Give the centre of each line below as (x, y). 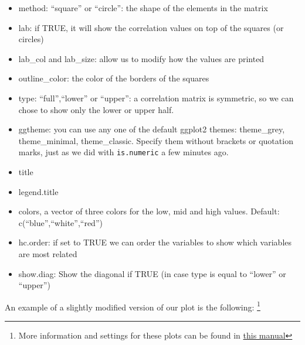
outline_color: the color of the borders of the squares (114, 78)
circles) (31, 39)
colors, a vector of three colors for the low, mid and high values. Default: (149, 211)
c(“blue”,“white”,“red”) (60, 222)
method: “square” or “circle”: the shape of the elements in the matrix (143, 8)
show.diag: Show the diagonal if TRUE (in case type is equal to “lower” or (152, 273)
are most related (48, 253)
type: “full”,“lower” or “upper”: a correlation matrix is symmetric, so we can (156, 98)
